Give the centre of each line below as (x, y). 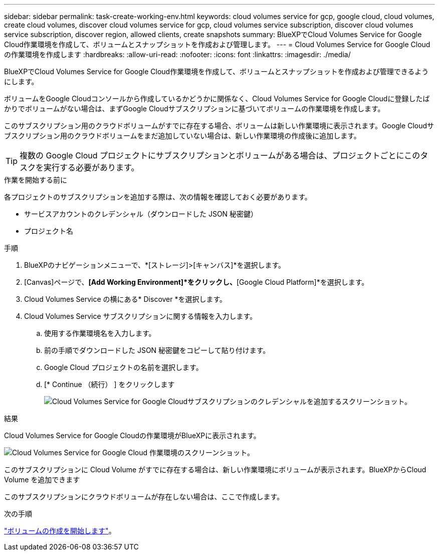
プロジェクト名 (49, 231)
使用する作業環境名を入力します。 (100, 333)
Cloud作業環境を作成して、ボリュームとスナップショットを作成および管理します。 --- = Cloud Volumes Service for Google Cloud (217, 44)
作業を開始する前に (36, 180)
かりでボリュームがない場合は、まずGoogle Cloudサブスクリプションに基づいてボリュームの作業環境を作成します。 (194, 109)
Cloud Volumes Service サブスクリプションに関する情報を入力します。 (141, 316)
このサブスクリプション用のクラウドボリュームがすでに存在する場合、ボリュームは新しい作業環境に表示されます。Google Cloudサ (219, 126)
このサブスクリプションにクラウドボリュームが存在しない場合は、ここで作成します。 (144, 497)
